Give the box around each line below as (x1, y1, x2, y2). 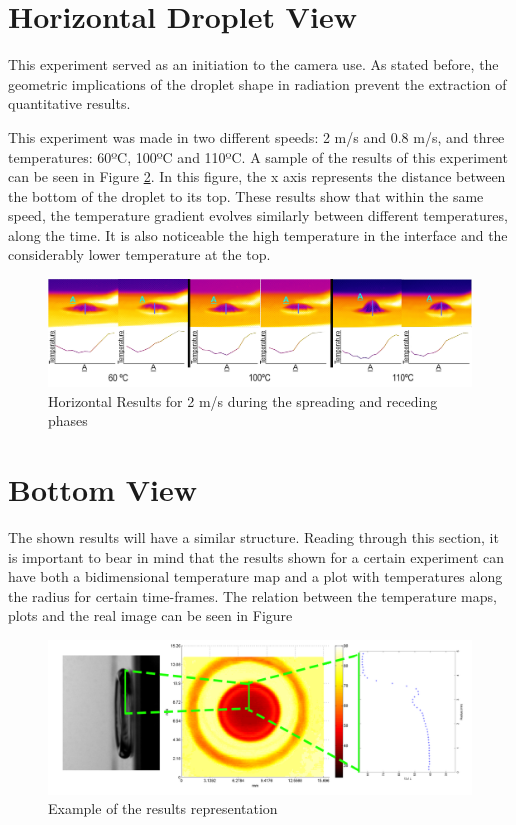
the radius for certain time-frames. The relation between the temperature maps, (8, 585, 497, 606)
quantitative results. (8, 93, 131, 114)
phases (48, 410, 88, 431)
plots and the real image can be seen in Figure (8, 605, 293, 626)
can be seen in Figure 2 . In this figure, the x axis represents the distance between (8, 166, 506, 187)
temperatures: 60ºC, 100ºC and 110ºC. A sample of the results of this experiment (8, 146, 508, 167)
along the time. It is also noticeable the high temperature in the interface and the (8, 224, 508, 245)
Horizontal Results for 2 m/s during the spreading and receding (48, 390, 438, 411)
